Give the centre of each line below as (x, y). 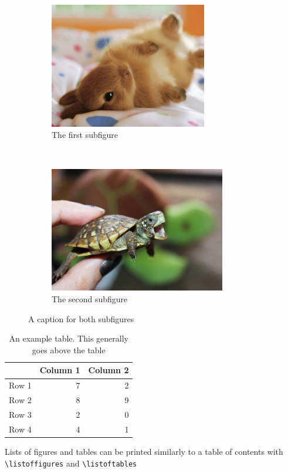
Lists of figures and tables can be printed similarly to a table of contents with (144, 451)
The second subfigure (90, 299)
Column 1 (60, 370)
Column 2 (109, 370)
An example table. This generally (69, 338)
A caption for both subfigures (81, 318)
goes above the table (69, 349)
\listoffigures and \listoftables (71, 463)
